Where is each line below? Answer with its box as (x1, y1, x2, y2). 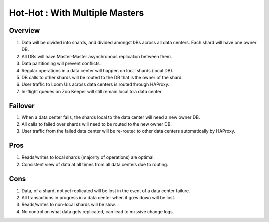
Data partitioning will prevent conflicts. (21, 60, 101, 67)
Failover (9, 101, 35, 110)
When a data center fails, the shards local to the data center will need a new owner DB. (21, 114, 200, 120)
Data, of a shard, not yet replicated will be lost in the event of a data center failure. (21, 187, 190, 194)
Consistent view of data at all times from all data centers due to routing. (21, 161, 169, 167)
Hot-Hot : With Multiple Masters (9, 7, 144, 18)
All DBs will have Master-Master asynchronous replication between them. (21, 53, 172, 59)
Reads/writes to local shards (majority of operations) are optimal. (21, 154, 155, 160)
